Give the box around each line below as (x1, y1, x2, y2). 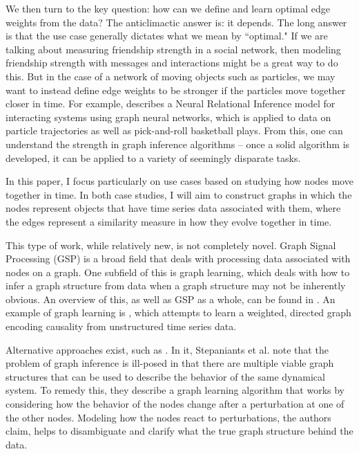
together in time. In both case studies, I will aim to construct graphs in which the (6, 187, 352, 201)
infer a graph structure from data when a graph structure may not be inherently (6, 278, 346, 293)
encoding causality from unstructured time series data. (6, 319, 237, 334)
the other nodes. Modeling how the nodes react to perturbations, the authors (6, 410, 331, 424)
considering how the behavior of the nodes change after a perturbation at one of (6, 397, 345, 411)
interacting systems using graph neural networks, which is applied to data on (6, 109, 331, 124)
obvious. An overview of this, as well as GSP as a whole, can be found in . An (6, 291, 336, 306)
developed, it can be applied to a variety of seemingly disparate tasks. (6, 150, 301, 165)
